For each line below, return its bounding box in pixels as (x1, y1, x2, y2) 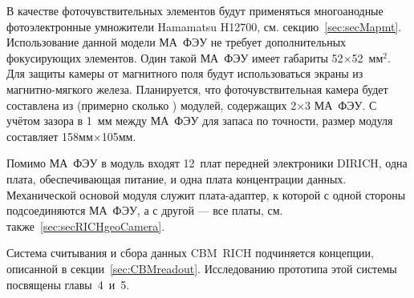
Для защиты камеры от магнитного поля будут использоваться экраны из (6, 65, 363, 82)
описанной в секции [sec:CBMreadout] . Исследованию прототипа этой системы (6, 260, 397, 276)
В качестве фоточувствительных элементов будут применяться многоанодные (6, 2, 384, 18)
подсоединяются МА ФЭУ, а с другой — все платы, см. (6, 202, 283, 219)
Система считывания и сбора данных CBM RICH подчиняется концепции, (6, 244, 374, 261)
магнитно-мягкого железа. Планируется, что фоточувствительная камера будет (6, 80, 388, 97)
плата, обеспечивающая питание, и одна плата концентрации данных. (6, 170, 347, 187)
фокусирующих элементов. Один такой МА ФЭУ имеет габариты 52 (6, 49, 343, 66)
